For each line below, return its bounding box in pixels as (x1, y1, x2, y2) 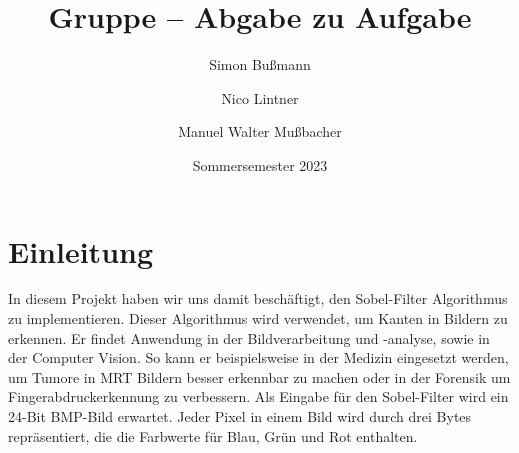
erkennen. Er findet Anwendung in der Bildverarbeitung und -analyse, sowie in (8, 327, 490, 348)
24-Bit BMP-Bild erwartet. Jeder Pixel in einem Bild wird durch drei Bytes (8, 406, 472, 426)
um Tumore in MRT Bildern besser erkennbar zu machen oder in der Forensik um (8, 366, 511, 387)
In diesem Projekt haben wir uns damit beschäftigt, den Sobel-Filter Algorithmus (8, 288, 508, 309)
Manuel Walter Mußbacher (178, 121, 342, 142)
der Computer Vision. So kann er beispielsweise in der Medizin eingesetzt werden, (8, 347, 509, 368)
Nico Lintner (221, 87, 299, 108)
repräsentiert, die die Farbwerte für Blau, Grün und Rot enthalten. (8, 425, 418, 446)
